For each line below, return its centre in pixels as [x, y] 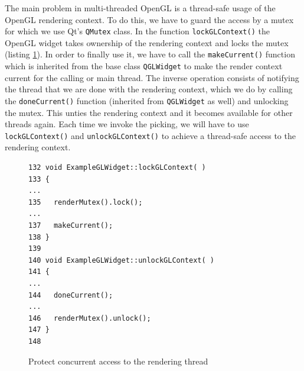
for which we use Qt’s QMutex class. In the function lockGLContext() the [137, 31]
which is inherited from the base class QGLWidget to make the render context [144, 66]
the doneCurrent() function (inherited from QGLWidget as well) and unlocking [147, 100]
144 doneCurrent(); [71, 295]
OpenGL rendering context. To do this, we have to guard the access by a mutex [149, 19]
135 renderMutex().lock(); [86, 202]
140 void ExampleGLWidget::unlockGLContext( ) [121, 260]
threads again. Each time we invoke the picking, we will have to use [127, 124]
